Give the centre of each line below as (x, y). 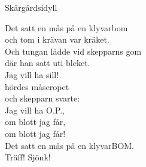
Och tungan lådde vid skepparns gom (73, 51)
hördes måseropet (37, 86)
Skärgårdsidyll (31, 7)
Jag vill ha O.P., (35, 110)
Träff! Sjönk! (28, 157)
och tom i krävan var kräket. (57, 39)
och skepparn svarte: (42, 98)
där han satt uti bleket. (48, 63)
